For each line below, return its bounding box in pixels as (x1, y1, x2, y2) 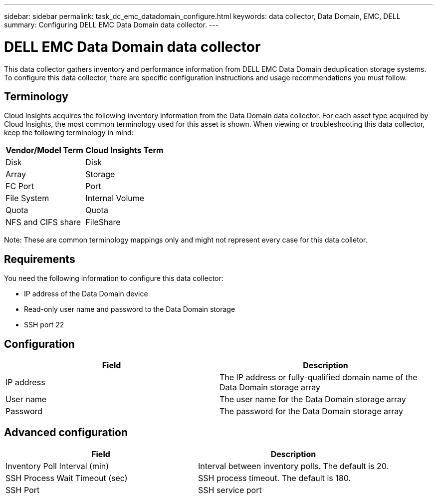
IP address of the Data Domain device (24, 289, 148, 298)
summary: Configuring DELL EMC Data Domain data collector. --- (4, 20, 219, 29)
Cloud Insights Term (85, 145, 164, 156)
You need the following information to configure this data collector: (4, 274, 223, 283)
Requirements (4, 252, 75, 265)
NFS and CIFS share (5, 217, 81, 228)
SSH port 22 (24, 320, 64, 329)
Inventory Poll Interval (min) (5, 461, 109, 471)
